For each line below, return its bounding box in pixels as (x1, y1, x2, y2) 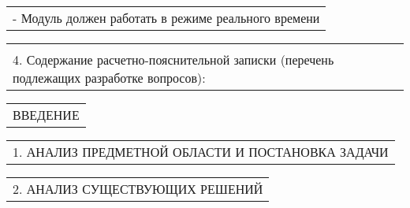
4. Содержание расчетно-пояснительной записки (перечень (13, 50, 334, 69)
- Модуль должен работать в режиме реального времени (13, 9, 320, 27)
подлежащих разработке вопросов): (13, 69, 206, 87)
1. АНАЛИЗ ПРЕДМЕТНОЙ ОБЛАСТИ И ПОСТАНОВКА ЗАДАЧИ (13, 143, 389, 161)
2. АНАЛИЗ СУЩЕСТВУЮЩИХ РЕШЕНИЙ (13, 180, 263, 198)
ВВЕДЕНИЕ (13, 106, 80, 124)
